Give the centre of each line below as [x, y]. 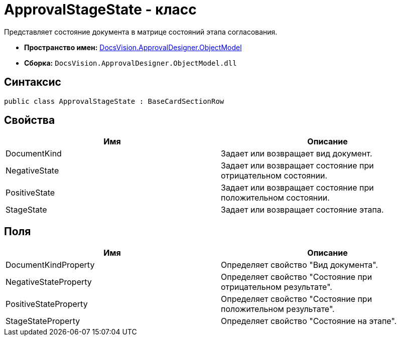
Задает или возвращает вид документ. [297, 154]
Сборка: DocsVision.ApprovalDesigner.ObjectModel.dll [130, 63]
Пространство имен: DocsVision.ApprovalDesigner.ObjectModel [133, 47]
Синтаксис [33, 82]
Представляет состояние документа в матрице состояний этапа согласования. [141, 32]
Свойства [30, 120]
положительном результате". [278, 309]
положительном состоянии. [275, 198]
